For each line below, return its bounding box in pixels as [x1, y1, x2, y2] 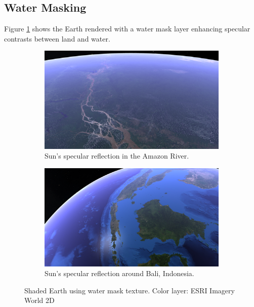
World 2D [24, 295, 55, 305]
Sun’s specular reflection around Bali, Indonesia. [45, 268, 194, 279]
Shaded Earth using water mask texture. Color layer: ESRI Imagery [24, 285, 235, 295]
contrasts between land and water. [4, 33, 110, 44]
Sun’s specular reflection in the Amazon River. [45, 150, 189, 161]
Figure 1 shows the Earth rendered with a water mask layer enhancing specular [4, 23, 250, 34]
